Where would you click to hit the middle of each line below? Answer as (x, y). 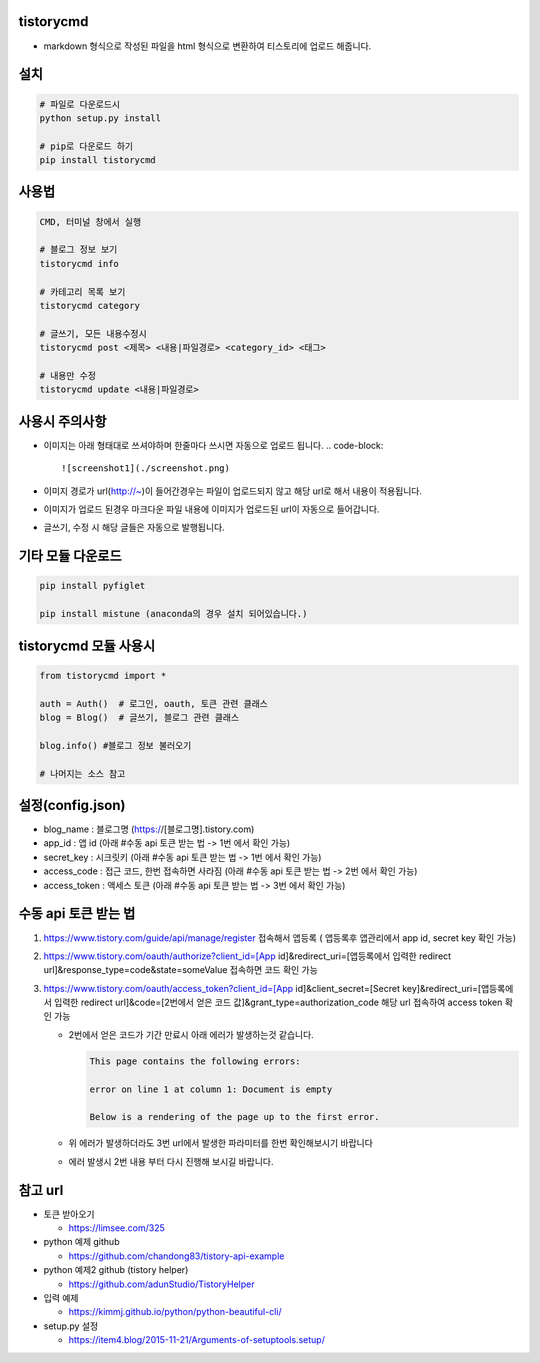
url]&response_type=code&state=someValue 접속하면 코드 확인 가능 (181, 970)
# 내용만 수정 (68, 375)
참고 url (41, 1190)
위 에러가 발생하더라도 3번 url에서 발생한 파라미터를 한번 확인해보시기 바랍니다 (221, 1143)
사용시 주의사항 (62, 421)
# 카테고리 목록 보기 (82, 291)
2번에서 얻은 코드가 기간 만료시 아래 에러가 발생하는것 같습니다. (191, 1034)
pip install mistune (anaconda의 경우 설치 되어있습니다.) (173, 614)
